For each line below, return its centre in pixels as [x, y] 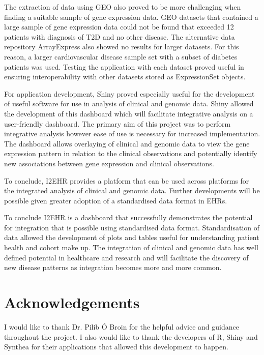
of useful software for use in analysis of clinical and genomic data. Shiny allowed [129, 103]
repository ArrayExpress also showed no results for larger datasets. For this [122, 47]
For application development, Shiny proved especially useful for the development [129, 93]
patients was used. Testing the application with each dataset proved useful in [124, 66]
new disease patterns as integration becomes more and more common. [113, 267]
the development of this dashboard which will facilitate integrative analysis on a [129, 113]
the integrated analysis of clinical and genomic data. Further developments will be [132, 190]
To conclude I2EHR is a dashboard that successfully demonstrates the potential [128, 217]
